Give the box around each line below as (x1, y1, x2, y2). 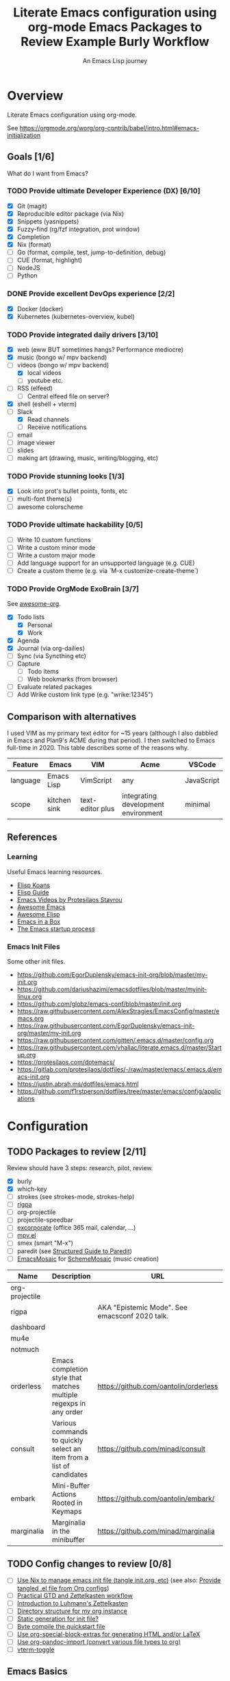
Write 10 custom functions (16, 535, 91, 544)
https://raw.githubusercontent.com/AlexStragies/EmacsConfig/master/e (16, 1006, 220, 1015)
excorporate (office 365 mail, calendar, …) (16, 1224, 136, 1232)
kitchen (47, 795, 71, 805)
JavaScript (184, 775, 220, 785)
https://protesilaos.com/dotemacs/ (16, 1058, 115, 1066)
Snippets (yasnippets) (16, 217, 79, 226)
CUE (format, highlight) (16, 256, 83, 265)
